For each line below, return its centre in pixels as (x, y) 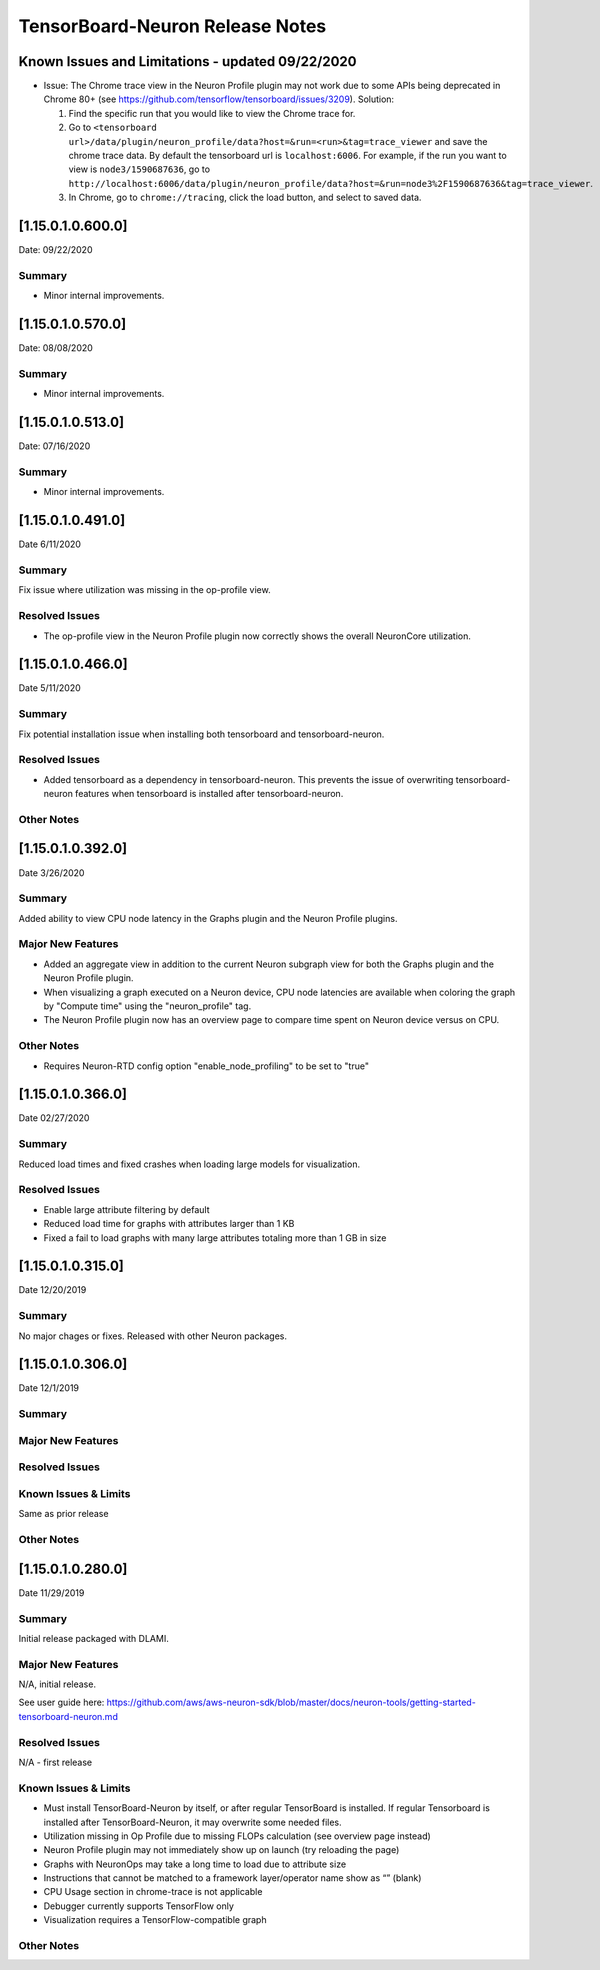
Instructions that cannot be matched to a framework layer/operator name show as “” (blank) (232, 1878)
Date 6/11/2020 (50, 544)
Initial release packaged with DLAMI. (93, 1638)
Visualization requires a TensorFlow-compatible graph (155, 1920)
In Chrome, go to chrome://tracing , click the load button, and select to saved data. (245, 197)
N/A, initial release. (57, 1684)
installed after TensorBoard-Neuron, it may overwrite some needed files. (192, 1822)
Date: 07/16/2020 (54, 446)
